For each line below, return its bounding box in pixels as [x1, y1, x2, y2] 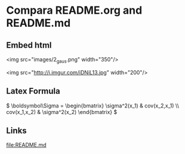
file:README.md [6, 141, 47, 149]
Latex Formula [6, 86, 61, 96]
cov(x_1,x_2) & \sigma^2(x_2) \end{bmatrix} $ [6, 108, 118, 115]
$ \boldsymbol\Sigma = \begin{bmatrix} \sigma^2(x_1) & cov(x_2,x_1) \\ [6, 102, 179, 109]
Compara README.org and [6, 4, 143, 17]
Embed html [6, 40, 52, 50]
